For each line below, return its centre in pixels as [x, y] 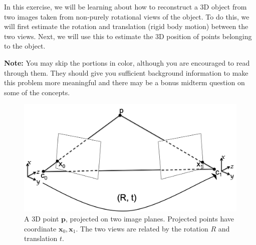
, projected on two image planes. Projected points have [150, 218]
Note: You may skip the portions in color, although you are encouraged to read [127, 62]
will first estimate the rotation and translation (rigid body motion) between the [126, 26]
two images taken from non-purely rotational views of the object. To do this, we [127, 16]
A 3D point [42, 218]
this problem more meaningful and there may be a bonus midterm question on [124, 82]
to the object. [25, 46]
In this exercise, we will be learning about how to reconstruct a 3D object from [125, 7]
